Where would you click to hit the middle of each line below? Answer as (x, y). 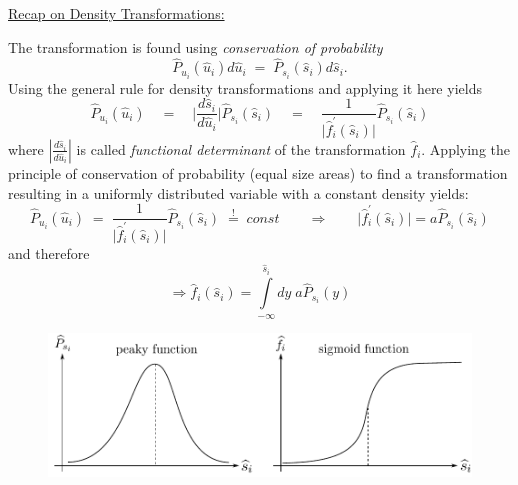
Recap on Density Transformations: (116, 13)
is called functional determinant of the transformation (241, 148)
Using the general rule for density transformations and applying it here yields (245, 87)
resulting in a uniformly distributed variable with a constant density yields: (238, 192)
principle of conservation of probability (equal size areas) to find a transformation (258, 172)
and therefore (49, 252)
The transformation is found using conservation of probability (195, 46)
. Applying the (466, 148)
